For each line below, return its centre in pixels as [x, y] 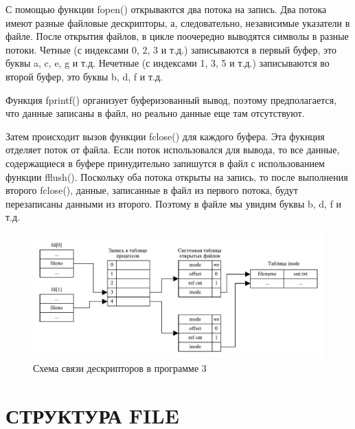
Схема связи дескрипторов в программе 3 [120, 367]
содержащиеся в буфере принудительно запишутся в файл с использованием [165, 163]
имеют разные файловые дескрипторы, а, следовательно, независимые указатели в [178, 22]
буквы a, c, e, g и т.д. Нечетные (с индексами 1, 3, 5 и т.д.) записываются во [168, 63]
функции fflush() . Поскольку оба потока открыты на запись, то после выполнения [177, 176]
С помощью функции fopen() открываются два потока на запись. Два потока [166, 9]
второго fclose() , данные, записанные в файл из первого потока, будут [152, 190]
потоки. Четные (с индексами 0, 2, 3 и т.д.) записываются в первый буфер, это [171, 49]
